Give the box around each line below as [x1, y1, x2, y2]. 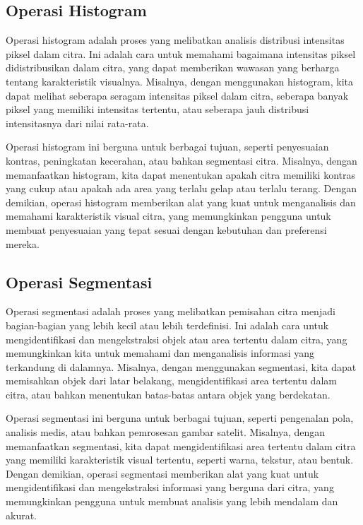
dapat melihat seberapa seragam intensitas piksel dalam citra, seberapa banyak [6, 88, 349, 102]
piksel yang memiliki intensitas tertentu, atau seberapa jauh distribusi [6, 102, 309, 117]
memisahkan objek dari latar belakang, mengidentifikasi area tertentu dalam [6, 373, 337, 388]
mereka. [6, 236, 40, 251]
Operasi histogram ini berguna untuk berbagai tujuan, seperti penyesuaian [6, 139, 329, 154]
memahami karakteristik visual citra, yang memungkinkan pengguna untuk [6, 208, 331, 223]
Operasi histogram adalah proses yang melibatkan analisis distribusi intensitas [6, 33, 345, 47]
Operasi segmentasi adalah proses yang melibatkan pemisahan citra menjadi [6, 304, 335, 319]
